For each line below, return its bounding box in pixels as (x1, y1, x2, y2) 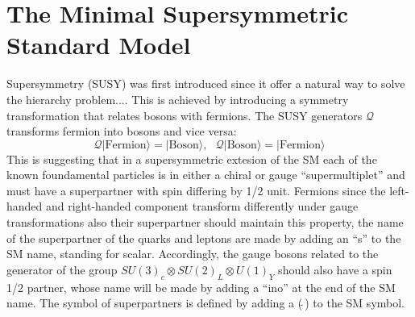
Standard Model (6, 28, 191, 61)
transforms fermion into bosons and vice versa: (6, 123, 237, 140)
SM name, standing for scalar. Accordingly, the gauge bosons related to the (6, 245, 379, 262)
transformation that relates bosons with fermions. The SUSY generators (6, 106, 363, 123)
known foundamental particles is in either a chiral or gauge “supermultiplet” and (6, 166, 405, 183)
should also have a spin (278, 261, 392, 277)
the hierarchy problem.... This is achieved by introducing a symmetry (6, 90, 349, 107)
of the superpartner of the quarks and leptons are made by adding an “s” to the (6, 229, 401, 246)
